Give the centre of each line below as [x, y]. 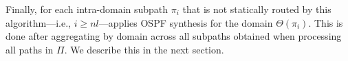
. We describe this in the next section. [144, 49]
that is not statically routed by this [257, 9]
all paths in [30, 49]
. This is [326, 22]
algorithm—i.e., [38, 22]
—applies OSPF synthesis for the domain [186, 22]
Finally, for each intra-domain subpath [87, 9]
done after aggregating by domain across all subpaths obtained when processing [174, 36]
